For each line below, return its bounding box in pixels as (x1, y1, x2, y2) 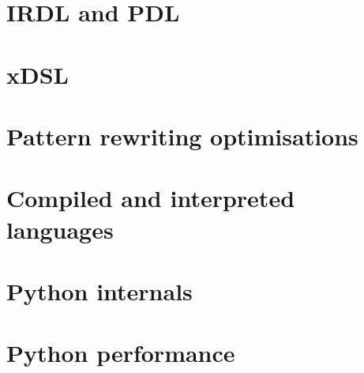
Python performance (6, 337, 235, 369)
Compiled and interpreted (6, 182, 295, 214)
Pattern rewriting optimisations (6, 119, 358, 152)
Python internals (6, 274, 193, 307)
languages (6, 213, 114, 245)
